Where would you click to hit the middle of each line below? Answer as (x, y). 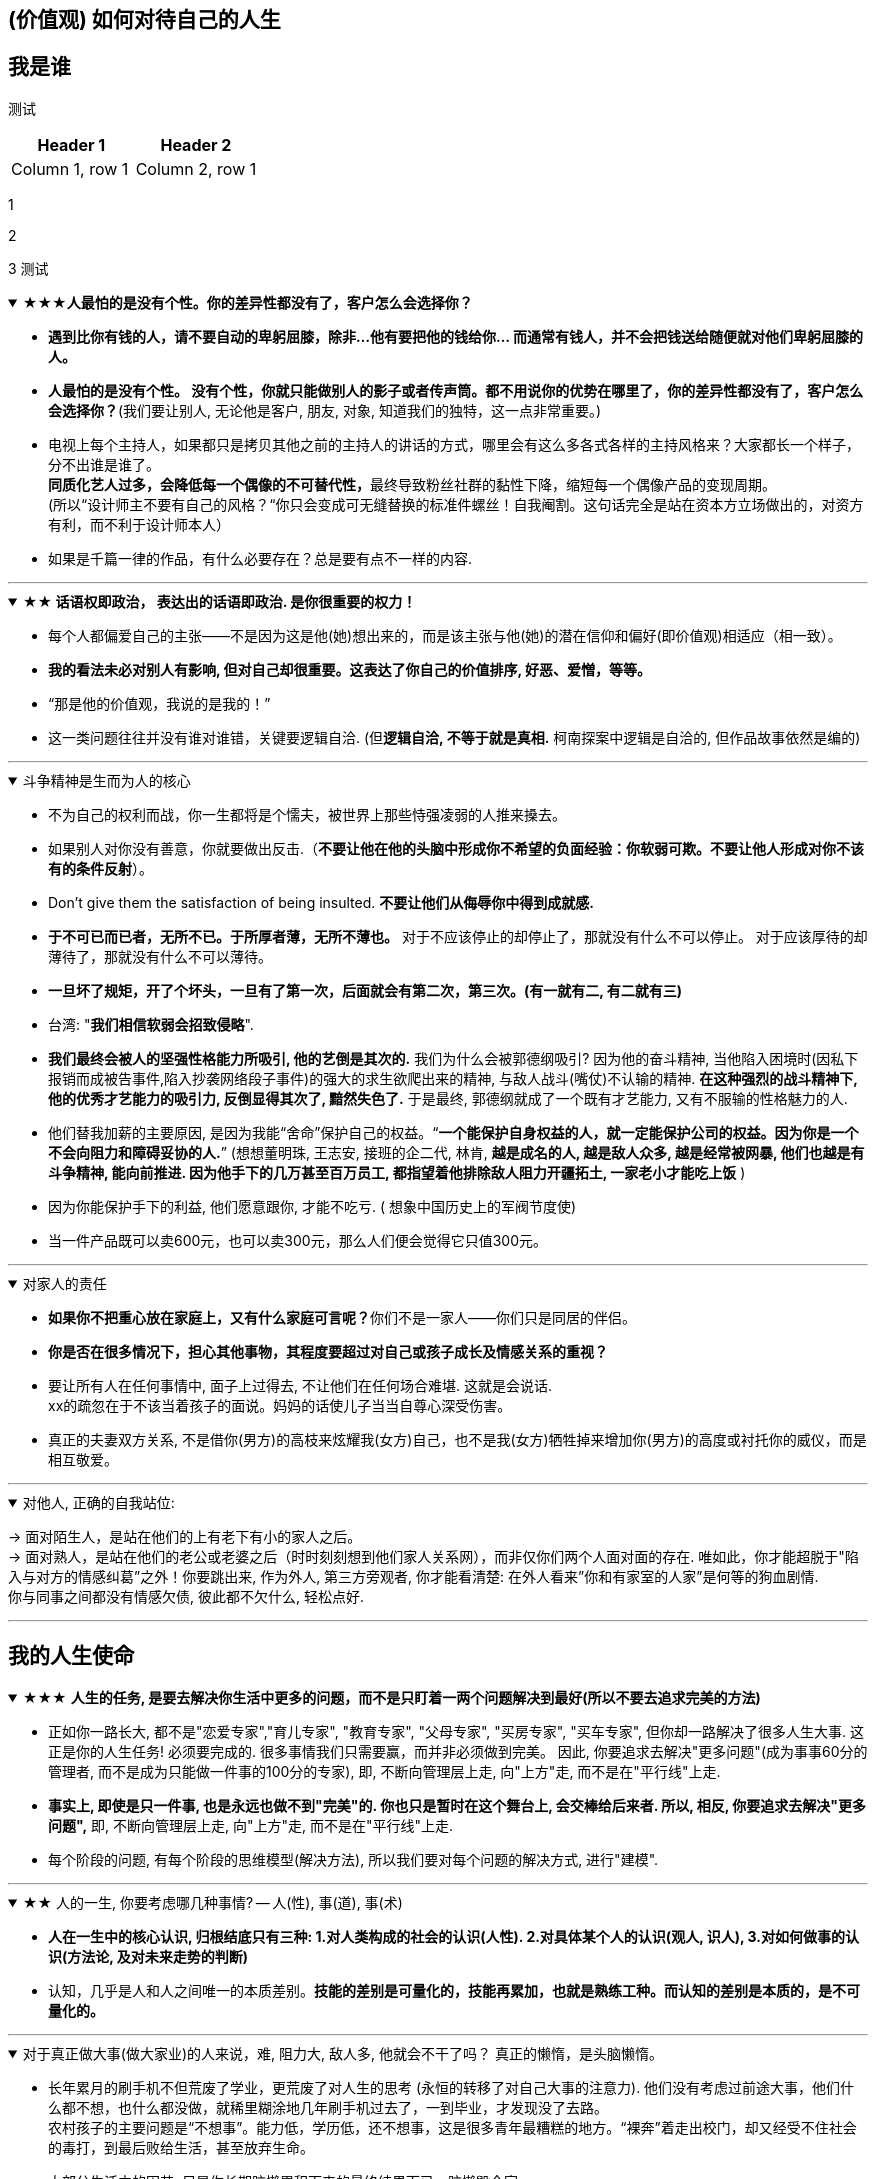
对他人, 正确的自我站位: (98, 1502)
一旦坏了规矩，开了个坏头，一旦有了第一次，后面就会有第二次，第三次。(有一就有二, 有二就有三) (365, 990)
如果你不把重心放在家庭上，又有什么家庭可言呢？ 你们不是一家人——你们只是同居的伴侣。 (342, 1317)
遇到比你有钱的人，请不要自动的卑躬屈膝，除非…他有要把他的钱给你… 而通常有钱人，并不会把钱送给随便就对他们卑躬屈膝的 (455, 336)
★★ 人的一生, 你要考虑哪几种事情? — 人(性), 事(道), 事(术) (212, 1902)
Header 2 (196, 144)
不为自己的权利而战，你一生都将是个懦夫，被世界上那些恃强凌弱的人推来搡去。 (307, 814)
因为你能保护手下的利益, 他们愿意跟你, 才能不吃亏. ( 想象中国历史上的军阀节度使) (312, 1206)
